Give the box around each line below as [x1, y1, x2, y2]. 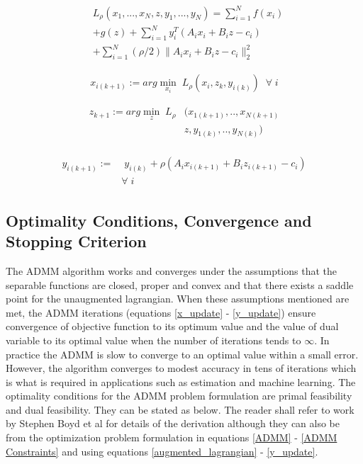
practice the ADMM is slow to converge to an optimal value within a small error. [6, 346, 359, 361]
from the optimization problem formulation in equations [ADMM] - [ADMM [6, 430, 337, 445]
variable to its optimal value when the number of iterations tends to [6, 332, 301, 347]
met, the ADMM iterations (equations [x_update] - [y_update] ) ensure [6, 305, 316, 319]
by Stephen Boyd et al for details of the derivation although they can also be [6, 416, 340, 431]
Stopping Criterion [6, 230, 147, 252]
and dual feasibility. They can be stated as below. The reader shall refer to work [6, 402, 354, 417]
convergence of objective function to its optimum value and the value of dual [6, 319, 339, 334]
